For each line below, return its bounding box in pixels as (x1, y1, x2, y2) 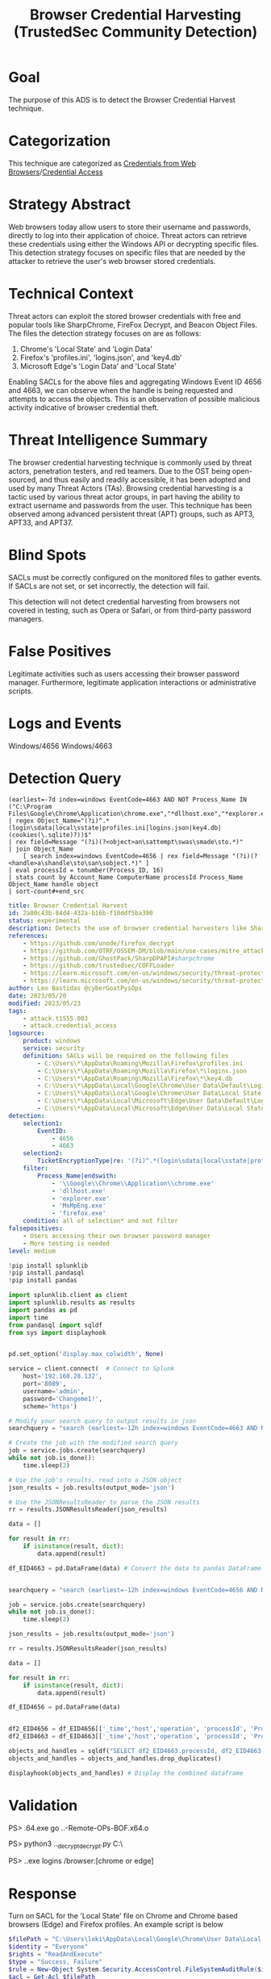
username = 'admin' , (23, 1387, 85, 1395)
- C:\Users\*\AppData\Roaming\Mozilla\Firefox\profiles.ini (37, 1059, 244, 1067)
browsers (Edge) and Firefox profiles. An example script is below (8, 1919, 223, 1930)
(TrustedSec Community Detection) (13, 23, 258, 41)
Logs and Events (8, 714, 123, 732)
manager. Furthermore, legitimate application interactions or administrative (8, 677, 256, 687)
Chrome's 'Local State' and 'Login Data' (19, 344, 153, 354)
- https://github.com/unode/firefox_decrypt (23, 939, 175, 948)
